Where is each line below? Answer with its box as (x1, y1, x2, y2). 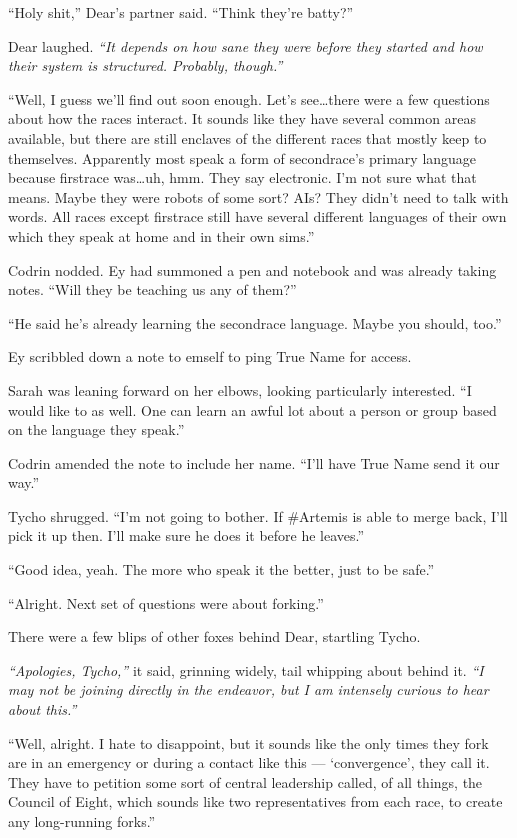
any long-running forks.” (8, 811, 156, 831)
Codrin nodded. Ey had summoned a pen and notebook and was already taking (8, 259, 497, 280)
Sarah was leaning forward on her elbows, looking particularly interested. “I (8, 379, 472, 400)
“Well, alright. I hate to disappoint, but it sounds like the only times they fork (8, 732, 489, 753)
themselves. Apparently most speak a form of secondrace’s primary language (8, 147, 477, 168)
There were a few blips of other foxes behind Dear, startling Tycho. (8, 626, 421, 647)
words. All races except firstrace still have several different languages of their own (8, 206, 507, 227)
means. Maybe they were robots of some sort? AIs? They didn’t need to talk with (8, 186, 509, 207)
